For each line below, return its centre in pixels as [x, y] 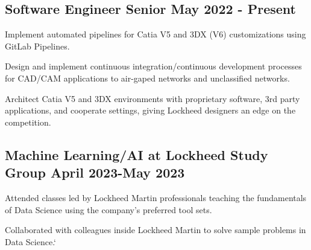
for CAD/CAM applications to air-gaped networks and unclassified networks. [147, 78]
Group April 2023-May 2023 [95, 172]
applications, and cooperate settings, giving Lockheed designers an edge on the [150, 110]
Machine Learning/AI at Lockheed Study [137, 154]
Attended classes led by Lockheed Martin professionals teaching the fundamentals [156, 197]
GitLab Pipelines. [37, 46]
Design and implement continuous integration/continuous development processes [153, 66]
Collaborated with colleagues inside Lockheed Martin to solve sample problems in [155, 230]
